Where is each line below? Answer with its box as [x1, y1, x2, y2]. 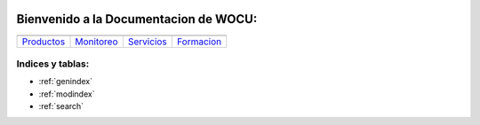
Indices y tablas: [16, 58, 90, 70]
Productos [21, 35, 66, 48]
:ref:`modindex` [38, 89, 95, 99]
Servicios [127, 35, 168, 48]
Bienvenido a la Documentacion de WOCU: [16, 12, 258, 27]
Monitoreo [75, 35, 119, 48]
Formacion [176, 35, 222, 48]
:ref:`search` [38, 101, 84, 112]
